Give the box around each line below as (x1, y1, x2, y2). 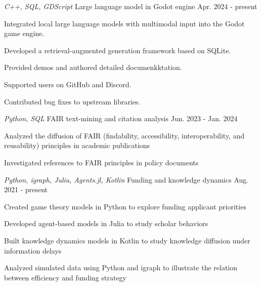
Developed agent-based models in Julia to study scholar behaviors (4, 218, 208, 229)
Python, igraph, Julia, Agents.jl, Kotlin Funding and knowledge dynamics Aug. (4, 174, 249, 185)
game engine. (4, 28, 45, 39)
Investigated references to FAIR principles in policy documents (4, 157, 199, 167)
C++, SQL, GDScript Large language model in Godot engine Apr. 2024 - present (4, 1, 257, 11)
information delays (4, 245, 62, 256)
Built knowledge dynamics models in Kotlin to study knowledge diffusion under (4, 235, 250, 245)
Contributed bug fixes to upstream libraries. (4, 96, 141, 106)
